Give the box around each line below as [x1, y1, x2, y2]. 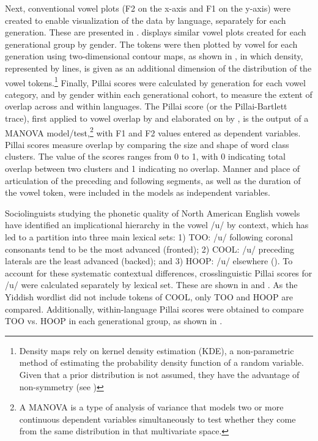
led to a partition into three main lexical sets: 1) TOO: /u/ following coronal [5, 231, 293, 243]
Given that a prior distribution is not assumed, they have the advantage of [19, 368, 300, 380]
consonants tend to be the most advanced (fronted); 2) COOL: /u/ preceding [5, 242, 295, 255]
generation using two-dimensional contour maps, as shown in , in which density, [5, 50, 303, 62]
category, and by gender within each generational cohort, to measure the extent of [5, 87, 312, 100]
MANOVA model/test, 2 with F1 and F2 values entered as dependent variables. [5, 124, 301, 139]
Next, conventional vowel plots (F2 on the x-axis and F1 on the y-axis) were [5, 2, 290, 14]
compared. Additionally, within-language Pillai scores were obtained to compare [5, 302, 304, 315]
